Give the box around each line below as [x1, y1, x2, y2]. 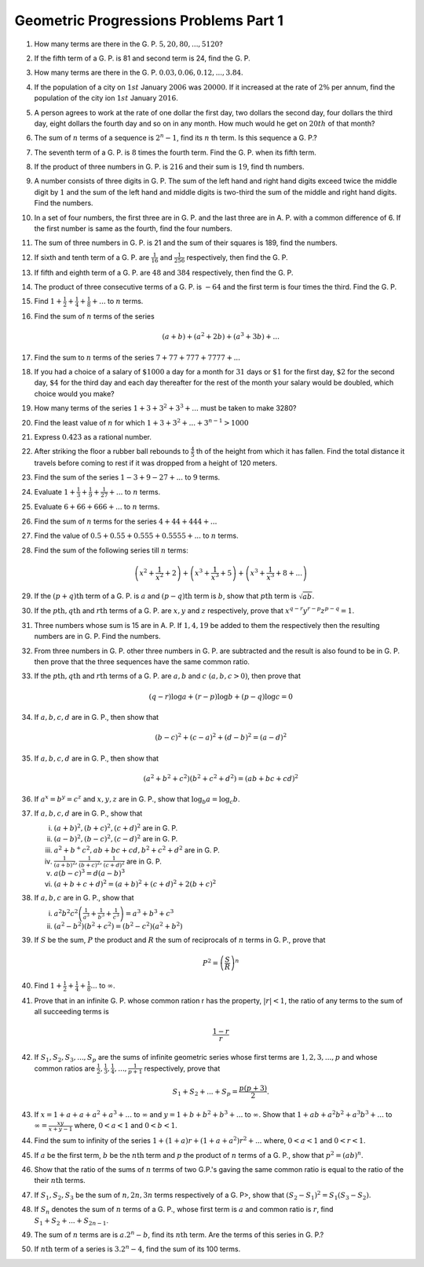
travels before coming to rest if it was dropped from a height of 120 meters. [34, 458, 278, 467]
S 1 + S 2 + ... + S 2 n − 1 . [34, 1215, 109, 1227]
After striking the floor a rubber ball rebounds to [34, 447, 189, 456]
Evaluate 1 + [34, 487, 76, 496]
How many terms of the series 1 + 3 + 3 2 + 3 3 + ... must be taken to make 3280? [34, 403, 297, 413]
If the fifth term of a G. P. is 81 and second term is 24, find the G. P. [34, 53, 250, 63]
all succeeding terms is [34, 1007, 109, 1017]
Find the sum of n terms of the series [34, 311, 155, 321]
